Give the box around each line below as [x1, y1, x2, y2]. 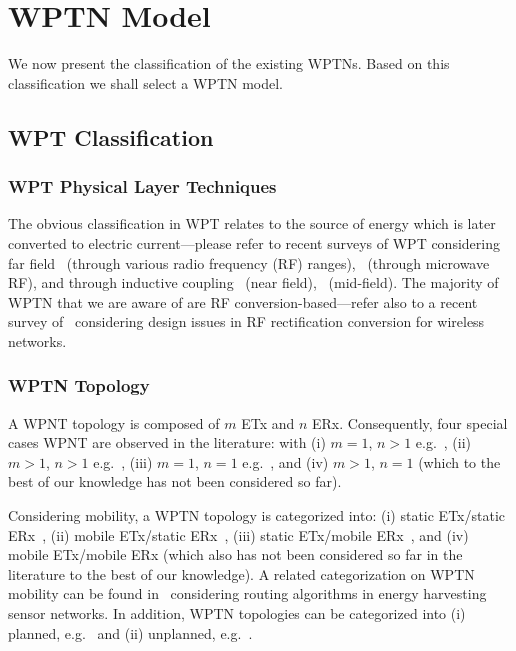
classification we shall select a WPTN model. [8, 72, 284, 93]
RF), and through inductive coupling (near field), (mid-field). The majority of [8, 272, 499, 293]
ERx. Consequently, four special [311, 412, 508, 433]
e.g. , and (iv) [242, 451, 329, 472]
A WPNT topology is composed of [8, 412, 220, 433]
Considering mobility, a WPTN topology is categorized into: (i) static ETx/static [8, 505, 506, 526]
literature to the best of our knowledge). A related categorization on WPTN [8, 563, 475, 584]
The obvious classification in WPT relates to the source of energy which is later [8, 213, 496, 234]
